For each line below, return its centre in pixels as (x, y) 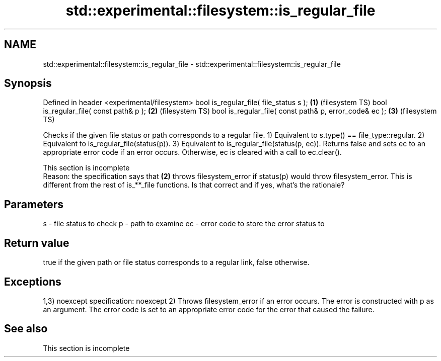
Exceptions (33, 282)
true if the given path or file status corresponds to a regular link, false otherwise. (176, 262)
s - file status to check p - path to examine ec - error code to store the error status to (184, 224)
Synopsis (28, 83)
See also (26, 329)
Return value (37, 243)
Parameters (34, 204)
